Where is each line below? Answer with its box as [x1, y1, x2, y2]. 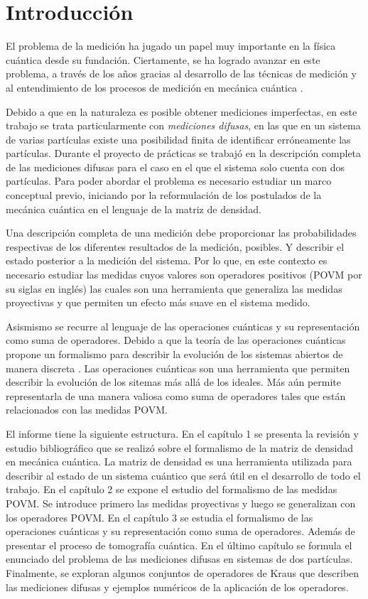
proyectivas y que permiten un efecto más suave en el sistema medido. [6, 295, 310, 310]
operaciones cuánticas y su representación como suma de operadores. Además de [6, 524, 355, 539]
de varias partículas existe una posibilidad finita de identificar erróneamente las [6, 131, 351, 146]
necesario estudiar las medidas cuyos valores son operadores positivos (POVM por [6, 267, 362, 282]
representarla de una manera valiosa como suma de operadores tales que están [6, 388, 346, 403]
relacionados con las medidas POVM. [6, 402, 168, 417]
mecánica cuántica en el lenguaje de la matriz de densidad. [6, 201, 261, 216]
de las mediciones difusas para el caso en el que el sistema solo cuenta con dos [6, 159, 345, 174]
